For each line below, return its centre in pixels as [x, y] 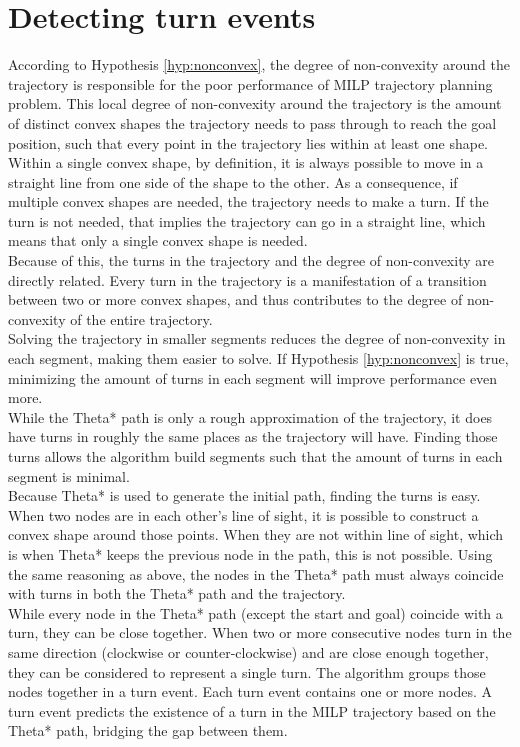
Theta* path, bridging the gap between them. [148, 730]
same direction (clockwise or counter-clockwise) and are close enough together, [248, 651]
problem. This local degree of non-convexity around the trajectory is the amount [255, 103]
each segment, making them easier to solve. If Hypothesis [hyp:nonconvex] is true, [258, 358]
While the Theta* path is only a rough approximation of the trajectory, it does [250, 416]
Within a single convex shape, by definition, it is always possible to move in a [246, 162]
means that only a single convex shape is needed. [158, 240]
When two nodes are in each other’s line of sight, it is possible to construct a [243, 514]
